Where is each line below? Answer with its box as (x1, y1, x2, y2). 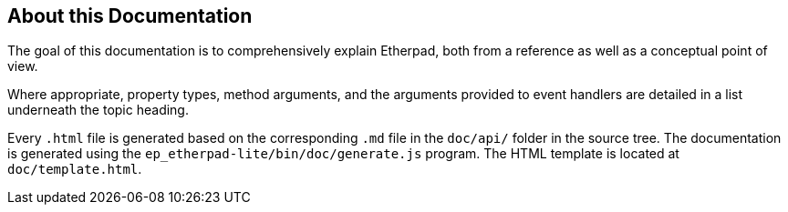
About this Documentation (7, 5, 253, 27)
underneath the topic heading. (7, 102, 189, 118)
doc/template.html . (7, 161, 142, 177)
